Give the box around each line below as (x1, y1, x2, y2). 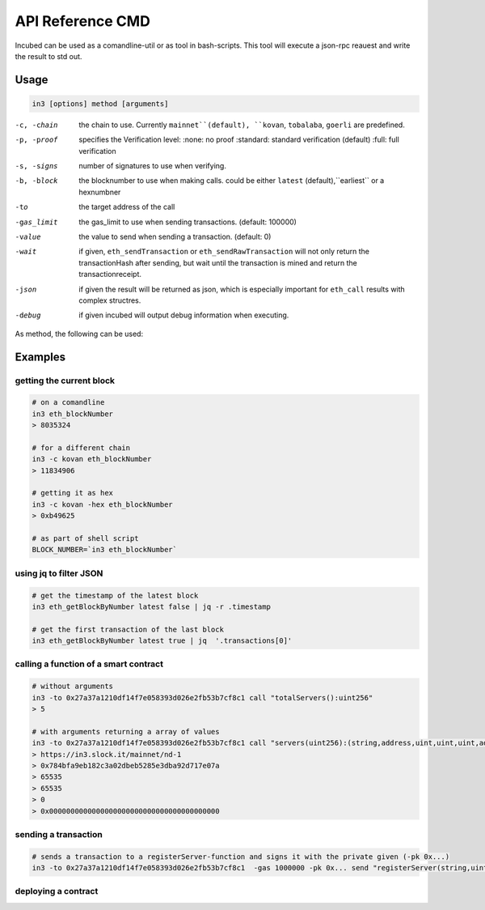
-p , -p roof (15, 135, 58, 145)
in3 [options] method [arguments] (32, 99, 169, 108)
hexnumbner (78, 187, 121, 197)
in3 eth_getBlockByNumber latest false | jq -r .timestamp (32, 602, 271, 611)
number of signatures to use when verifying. (78, 161, 226, 171)
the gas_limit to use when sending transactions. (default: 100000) (78, 217, 297, 227)
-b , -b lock (15, 176, 58, 185)
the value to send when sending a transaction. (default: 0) (78, 232, 272, 242)
